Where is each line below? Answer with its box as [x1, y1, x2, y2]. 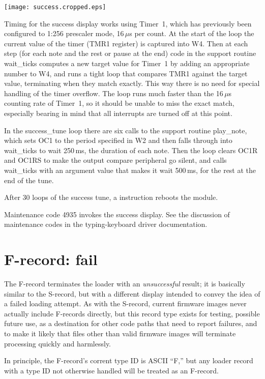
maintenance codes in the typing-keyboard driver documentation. [4, 219, 208, 229]
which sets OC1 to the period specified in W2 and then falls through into [4, 135, 232, 145]
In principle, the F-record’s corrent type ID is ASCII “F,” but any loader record [4, 355, 253, 366]
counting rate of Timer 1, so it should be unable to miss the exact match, [4, 98, 234, 108]
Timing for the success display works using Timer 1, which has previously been [4, 18, 252, 28]
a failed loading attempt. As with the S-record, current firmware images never [4, 298, 247, 309]
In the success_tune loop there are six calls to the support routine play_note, [4, 125, 247, 135]
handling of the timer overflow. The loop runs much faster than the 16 [4, 88, 223, 98]
